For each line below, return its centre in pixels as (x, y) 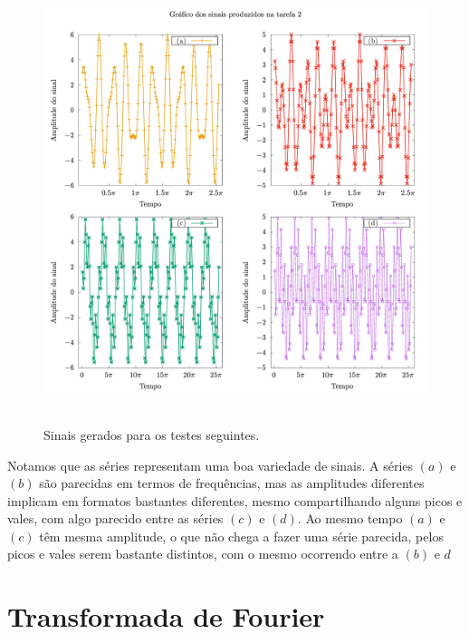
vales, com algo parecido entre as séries (115, 518)
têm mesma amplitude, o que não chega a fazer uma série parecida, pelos (241, 536)
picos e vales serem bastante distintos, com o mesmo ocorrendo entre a (203, 554)
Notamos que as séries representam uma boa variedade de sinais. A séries (211, 465)
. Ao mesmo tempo (350, 518)
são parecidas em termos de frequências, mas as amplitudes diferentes (232, 483)
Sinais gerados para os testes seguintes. (152, 434)
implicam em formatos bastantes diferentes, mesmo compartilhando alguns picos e (235, 500)
